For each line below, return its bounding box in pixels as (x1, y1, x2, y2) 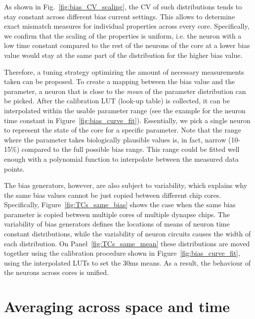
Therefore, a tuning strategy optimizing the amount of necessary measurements (4, 66, 244, 77)
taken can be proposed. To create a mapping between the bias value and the (4, 76, 235, 87)
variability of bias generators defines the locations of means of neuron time (4, 219, 230, 229)
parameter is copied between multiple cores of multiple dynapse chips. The (4, 209, 230, 219)
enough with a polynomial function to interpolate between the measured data (4, 153, 239, 164)
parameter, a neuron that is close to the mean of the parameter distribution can (4, 86, 246, 96)
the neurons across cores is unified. (4, 267, 109, 277)
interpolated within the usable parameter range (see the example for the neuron (4, 105, 246, 115)
